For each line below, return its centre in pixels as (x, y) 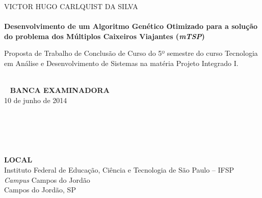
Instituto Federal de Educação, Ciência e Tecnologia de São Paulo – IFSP (119, 169)
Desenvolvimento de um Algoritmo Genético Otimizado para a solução (131, 26)
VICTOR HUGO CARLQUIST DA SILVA (71, 6)
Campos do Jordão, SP (40, 190)
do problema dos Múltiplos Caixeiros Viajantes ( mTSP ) (104, 36)
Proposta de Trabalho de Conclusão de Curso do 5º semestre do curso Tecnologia (131, 53)
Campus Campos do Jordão (47, 179)
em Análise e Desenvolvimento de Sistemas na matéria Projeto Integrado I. (121, 63)
